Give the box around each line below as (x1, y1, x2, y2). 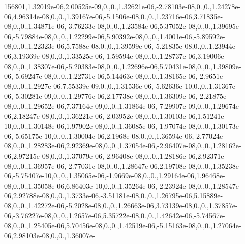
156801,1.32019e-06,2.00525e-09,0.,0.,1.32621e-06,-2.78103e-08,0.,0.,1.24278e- (4, 1, 241, 11)
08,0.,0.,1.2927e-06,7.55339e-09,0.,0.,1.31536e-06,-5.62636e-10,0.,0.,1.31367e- (4, 80, 238, 91)
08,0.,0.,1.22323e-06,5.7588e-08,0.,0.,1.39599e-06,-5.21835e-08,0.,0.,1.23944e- (4, 41, 238, 51)
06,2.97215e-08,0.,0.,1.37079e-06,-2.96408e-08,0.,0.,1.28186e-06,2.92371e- (4, 150, 227, 161)
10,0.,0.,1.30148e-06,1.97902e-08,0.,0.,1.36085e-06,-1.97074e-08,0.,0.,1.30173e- (4, 120, 241, 131)
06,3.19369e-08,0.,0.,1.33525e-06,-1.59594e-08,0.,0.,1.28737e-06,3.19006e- (4, 50, 227, 61)
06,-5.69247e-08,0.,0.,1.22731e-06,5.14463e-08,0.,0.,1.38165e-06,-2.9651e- (4, 71, 225, 81)
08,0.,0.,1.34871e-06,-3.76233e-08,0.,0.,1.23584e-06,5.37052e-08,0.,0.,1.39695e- (4, 21, 241, 32)
